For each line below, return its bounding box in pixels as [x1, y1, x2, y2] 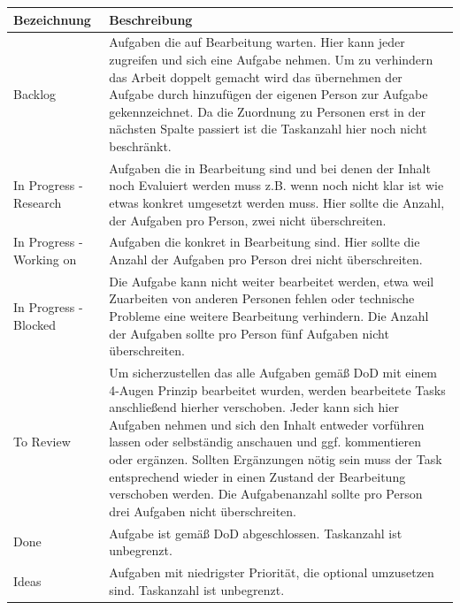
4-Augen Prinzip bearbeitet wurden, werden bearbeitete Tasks [109, 380, 446, 399]
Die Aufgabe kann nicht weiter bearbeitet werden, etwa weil [109, 271, 434, 290]
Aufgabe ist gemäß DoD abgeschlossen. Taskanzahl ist [109, 523, 402, 542]
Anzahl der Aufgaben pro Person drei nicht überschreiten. [109, 249, 423, 268]
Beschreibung [109, 10, 193, 28]
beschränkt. [109, 136, 172, 155]
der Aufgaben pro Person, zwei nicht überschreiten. [109, 210, 387, 229]
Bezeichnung [13, 10, 91, 28]
